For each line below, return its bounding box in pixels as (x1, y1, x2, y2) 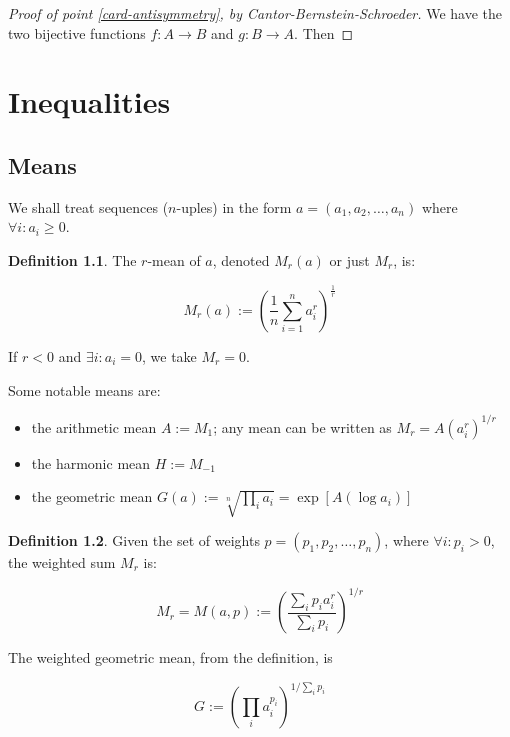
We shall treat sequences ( (8, 196, 169, 217)
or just (329, 249, 370, 270)
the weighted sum (8, 551, 116, 572)
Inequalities (8, 81, 171, 122)
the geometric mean (31, 486, 153, 507)
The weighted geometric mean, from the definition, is (8, 647, 333, 668)
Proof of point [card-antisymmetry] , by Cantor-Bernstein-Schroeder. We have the (8, 3, 503, 23)
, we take (142, 345, 197, 366)
